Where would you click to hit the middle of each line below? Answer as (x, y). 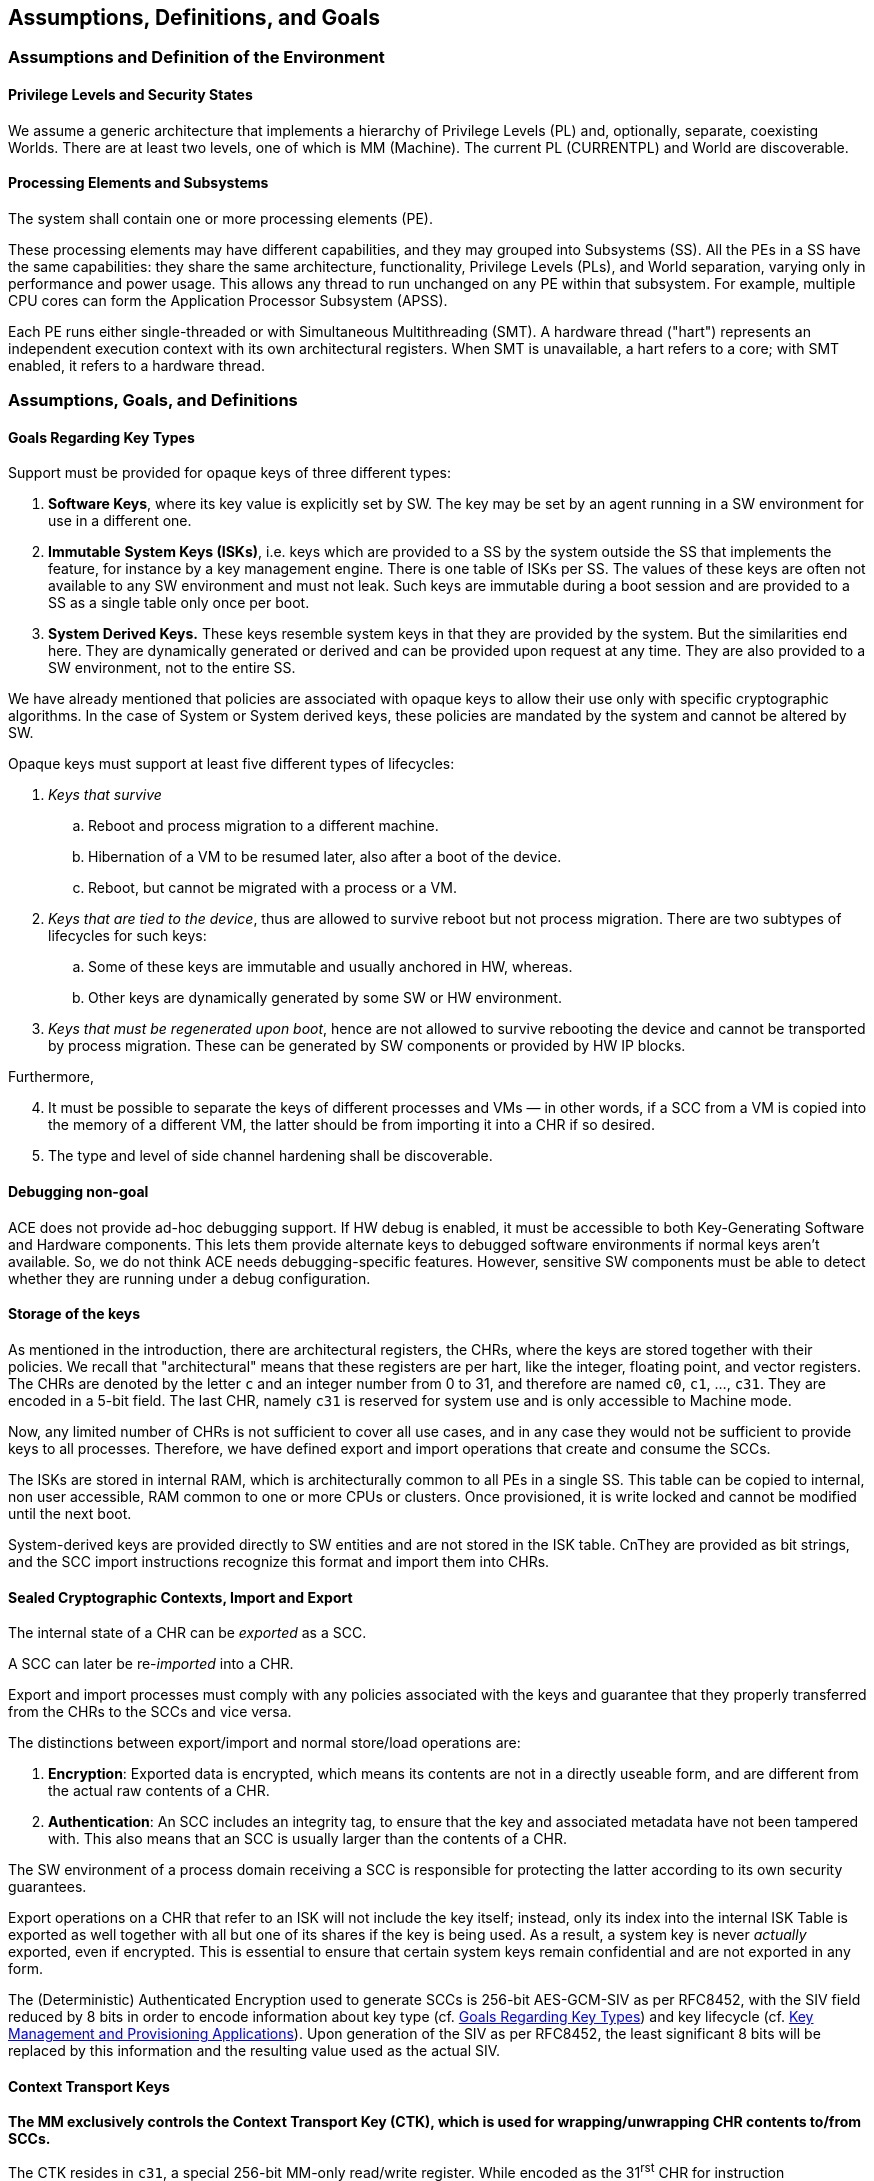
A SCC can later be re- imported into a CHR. (151, 1664)
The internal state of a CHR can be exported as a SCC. (187, 1633)
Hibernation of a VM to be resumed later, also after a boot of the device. (325, 857)
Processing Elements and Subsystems (138, 183)
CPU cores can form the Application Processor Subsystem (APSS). (228, 300)
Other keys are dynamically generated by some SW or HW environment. (325, 998)
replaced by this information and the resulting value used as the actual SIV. (254, 2051)
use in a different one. (120, 521)
